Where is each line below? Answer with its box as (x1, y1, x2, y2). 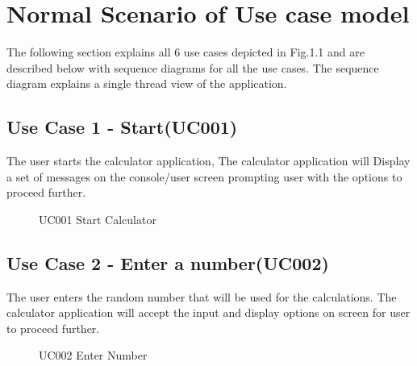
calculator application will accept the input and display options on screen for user (6, 304, 411, 321)
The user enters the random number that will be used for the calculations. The (6, 288, 397, 305)
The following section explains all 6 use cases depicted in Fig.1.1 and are (6, 44, 365, 60)
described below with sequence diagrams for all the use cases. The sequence (6, 59, 379, 76)
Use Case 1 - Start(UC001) (6, 114, 238, 139)
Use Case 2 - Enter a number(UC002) (6, 250, 329, 275)
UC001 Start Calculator (39, 210, 156, 227)
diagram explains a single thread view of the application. (6, 75, 287, 92)
